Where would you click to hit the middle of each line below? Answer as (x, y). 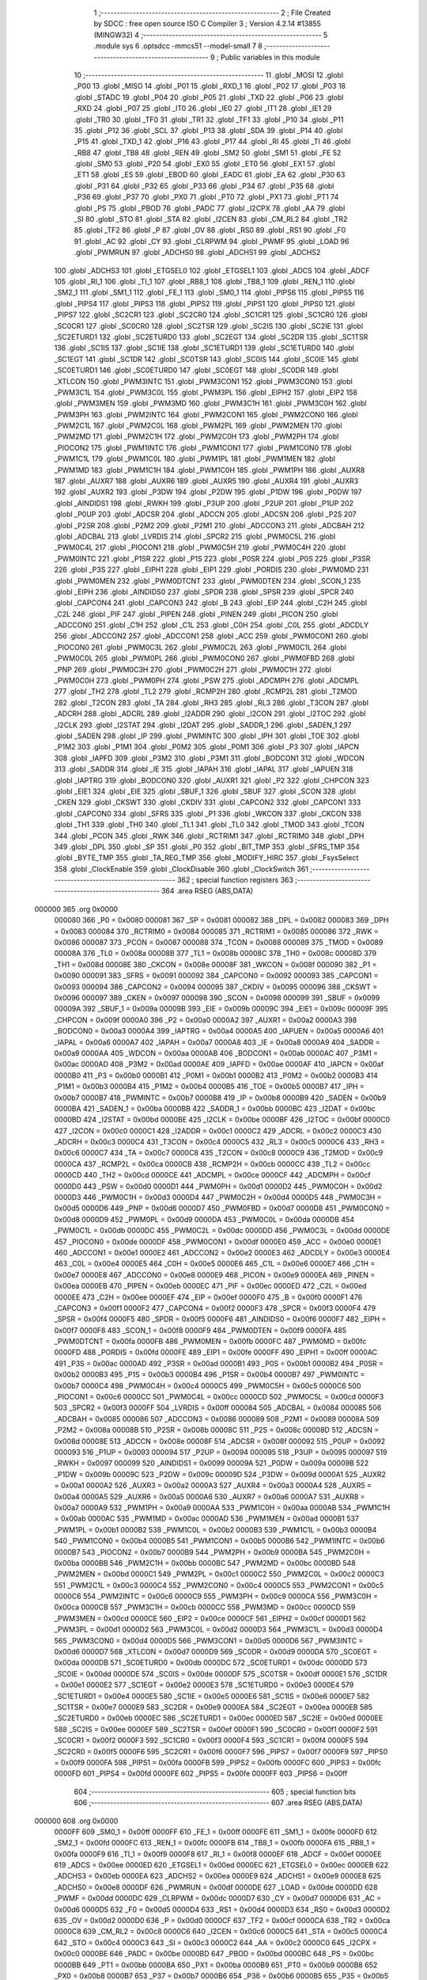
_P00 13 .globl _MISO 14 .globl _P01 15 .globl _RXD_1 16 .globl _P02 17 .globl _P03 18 (210, 86)
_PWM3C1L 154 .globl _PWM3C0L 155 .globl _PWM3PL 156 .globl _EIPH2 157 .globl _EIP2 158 (206, 392)
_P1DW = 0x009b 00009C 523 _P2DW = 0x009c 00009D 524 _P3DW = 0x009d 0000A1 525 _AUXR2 (220, 1474)
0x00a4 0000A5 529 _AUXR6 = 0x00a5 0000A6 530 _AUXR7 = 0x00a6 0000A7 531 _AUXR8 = (210, 1496)
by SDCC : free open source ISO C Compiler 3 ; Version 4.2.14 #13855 (208, 24)
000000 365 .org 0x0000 (76, 909)
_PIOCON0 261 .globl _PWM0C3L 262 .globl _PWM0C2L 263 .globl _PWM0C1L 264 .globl (200, 647)
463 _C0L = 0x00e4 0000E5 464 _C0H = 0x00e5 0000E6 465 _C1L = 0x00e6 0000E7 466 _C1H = (215, 1264)
